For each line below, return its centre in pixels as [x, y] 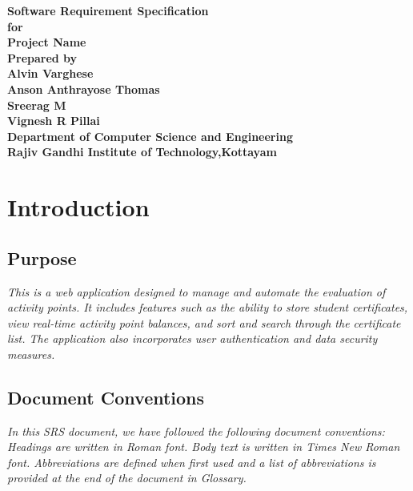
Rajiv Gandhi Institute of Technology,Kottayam [142, 152]
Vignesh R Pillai [54, 121]
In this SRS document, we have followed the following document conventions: [196, 431]
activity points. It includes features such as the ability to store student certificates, [208, 307]
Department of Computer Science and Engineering [150, 136]
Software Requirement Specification [108, 10]
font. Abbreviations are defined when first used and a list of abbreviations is [192, 462]
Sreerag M [37, 105]
